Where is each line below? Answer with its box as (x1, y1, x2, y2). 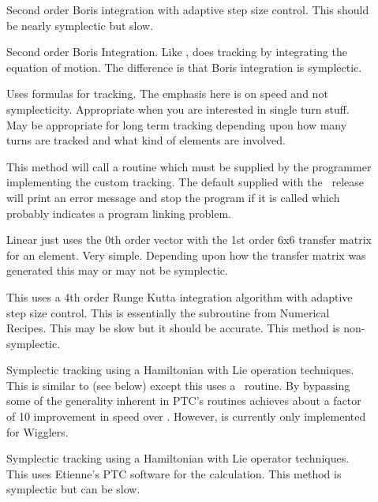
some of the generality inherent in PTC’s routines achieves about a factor (6, 392, 361, 409)
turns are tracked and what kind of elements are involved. (6, 132, 286, 148)
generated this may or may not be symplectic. (6, 262, 228, 279)
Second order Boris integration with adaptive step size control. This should (6, 2, 369, 17)
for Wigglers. (6, 423, 69, 440)
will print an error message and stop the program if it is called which (6, 189, 340, 205)
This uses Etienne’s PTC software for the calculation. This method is (6, 465, 342, 481)
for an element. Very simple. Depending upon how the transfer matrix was (6, 246, 366, 263)
